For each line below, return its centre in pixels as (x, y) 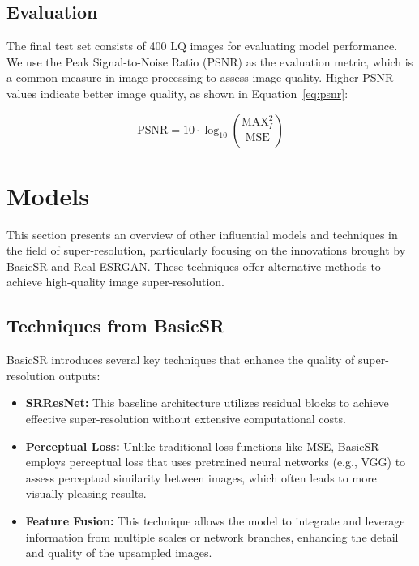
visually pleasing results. (86, 493)
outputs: (79, 375)
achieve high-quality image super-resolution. (115, 282)
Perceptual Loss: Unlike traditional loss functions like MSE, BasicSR (202, 446)
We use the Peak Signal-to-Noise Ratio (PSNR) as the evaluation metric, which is (210, 61)
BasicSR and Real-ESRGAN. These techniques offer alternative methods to (194, 266)
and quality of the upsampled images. (119, 553)
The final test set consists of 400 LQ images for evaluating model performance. (202, 46)
